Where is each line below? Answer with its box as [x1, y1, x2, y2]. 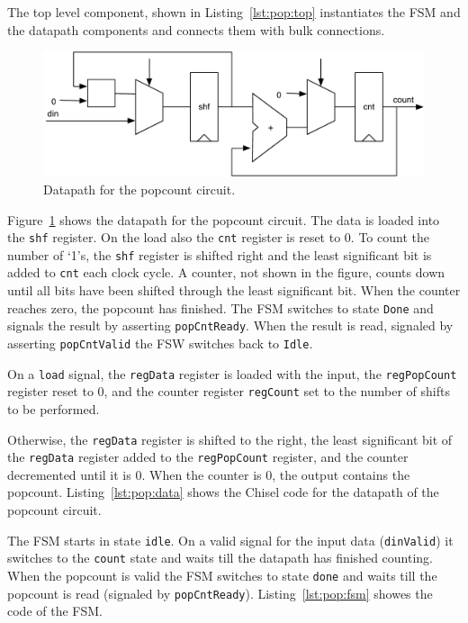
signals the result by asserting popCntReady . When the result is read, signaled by [7, 316, 454, 335]
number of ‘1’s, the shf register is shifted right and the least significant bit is [7, 245, 432, 264]
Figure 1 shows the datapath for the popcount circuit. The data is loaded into [7, 210, 440, 229]
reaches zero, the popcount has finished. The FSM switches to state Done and [7, 298, 434, 317]
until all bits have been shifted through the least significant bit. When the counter [7, 281, 461, 300]
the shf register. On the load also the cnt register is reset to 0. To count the [7, 228, 429, 247]
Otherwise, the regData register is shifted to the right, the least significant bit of [7, 429, 453, 448]
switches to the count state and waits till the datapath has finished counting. [7, 548, 433, 567]
